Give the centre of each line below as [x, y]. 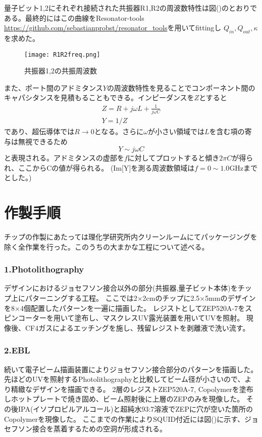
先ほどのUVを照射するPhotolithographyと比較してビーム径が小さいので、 [124, 379]
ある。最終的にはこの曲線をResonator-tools [74, 17]
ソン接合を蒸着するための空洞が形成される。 [92, 429]
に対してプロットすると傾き [173, 158]
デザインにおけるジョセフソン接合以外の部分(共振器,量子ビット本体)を [121, 288]
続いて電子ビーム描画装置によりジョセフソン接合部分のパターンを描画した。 [131, 369]
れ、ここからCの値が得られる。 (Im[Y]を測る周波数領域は [99, 167]
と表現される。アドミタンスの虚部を [64, 158]
